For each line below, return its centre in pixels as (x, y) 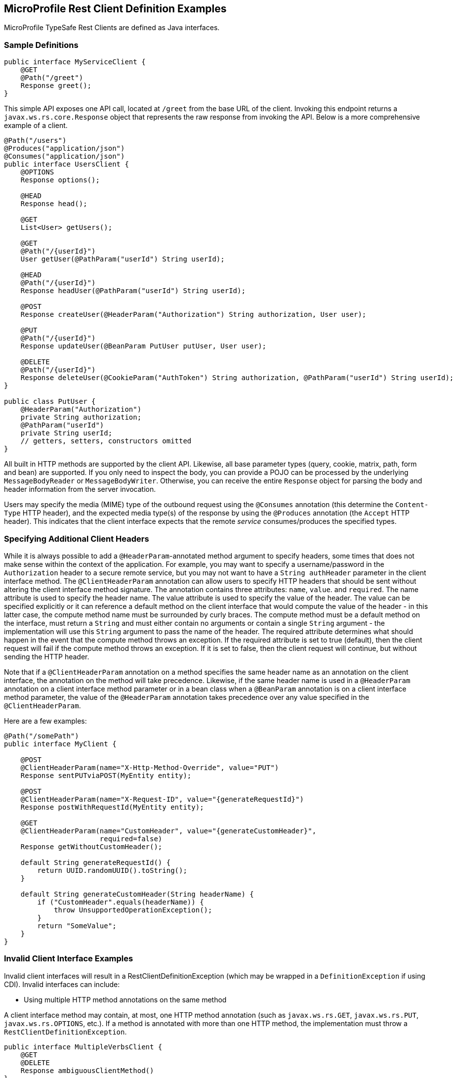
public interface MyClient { (60, 744)
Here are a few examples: (45, 721)
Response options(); (60, 180)
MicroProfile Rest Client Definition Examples (115, 9)
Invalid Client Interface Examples (69, 959)
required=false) (131, 839)
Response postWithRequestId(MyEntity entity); (112, 807)
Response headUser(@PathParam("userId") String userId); (133, 291)
